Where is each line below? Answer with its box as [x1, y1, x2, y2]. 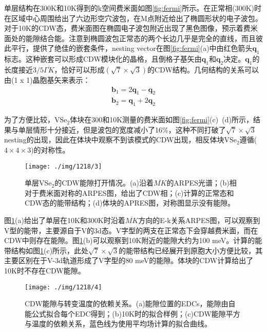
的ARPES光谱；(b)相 [166, 177, 237, 188]
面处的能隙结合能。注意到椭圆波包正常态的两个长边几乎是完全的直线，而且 [4, 32, 256, 43]
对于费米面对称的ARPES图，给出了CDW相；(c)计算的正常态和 [25, 187, 234, 198]
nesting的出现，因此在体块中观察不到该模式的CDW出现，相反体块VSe [4, 134, 237, 145]
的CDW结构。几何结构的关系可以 [147, 64, 259, 75]
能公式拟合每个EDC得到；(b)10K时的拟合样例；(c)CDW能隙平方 [25, 308, 240, 319]
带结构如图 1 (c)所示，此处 [4, 245, 89, 255]
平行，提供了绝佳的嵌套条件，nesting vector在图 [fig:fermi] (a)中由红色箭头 [11, 43, 253, 53]
